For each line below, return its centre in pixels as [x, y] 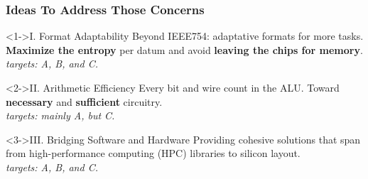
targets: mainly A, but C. [60, 115]
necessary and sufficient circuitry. [84, 101]
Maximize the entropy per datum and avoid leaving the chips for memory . [184, 49]
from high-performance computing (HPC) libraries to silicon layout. [153, 153]
